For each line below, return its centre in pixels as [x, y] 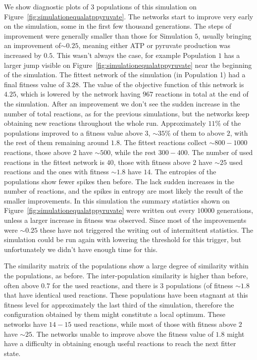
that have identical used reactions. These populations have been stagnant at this [126, 295]
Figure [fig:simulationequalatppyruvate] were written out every [100, 210]
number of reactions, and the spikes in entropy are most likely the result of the [124, 191]
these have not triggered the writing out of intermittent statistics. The [147, 230]
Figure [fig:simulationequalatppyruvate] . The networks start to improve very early [129, 16]
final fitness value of [34, 84]
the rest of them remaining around [56, 142]
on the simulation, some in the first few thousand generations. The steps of [118, 26]
